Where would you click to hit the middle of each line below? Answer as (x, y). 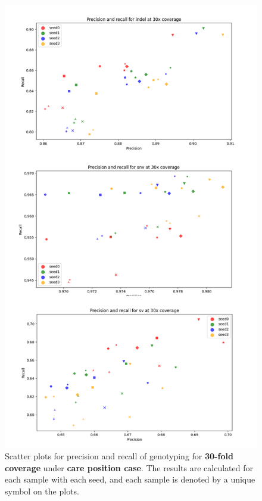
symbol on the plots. (42, 491)
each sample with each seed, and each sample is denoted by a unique (130, 479)
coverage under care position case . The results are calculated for (129, 467)
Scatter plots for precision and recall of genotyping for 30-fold (119, 456)
